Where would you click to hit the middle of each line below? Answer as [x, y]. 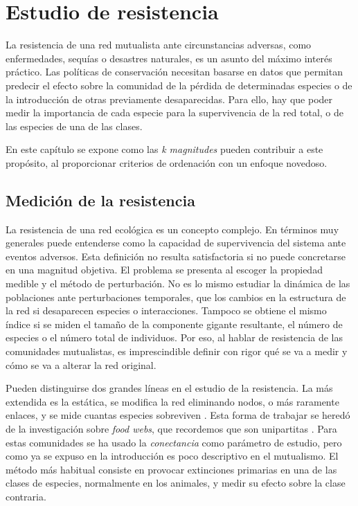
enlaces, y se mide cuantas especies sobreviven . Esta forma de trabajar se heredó [178, 415]
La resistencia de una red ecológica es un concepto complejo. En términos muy [172, 229]
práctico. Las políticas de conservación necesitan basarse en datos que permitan [174, 72]
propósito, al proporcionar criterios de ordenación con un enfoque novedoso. [167, 162]
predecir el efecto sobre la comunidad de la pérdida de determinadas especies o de [179, 85]
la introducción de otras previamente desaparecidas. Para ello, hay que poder [169, 99]
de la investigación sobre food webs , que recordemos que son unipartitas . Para [171, 428]
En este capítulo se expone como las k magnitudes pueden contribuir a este [164, 149]
